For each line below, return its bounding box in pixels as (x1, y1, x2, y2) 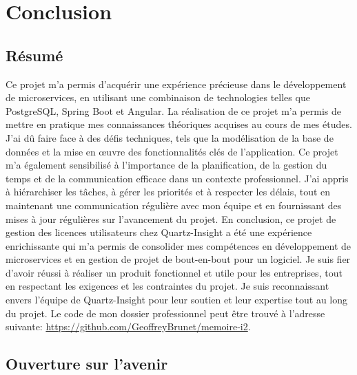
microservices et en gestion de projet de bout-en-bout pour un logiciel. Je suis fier (6, 252, 351, 266)
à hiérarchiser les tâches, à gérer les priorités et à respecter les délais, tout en (6, 184, 331, 199)
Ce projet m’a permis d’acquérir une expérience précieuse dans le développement (6, 76, 347, 91)
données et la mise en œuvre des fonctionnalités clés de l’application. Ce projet (6, 144, 338, 158)
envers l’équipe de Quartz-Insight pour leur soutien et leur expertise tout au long (6, 292, 348, 307)
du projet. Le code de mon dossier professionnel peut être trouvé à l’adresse (6, 306, 325, 320)
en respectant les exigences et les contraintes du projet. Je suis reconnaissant (6, 279, 329, 293)
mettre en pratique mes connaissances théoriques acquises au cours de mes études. (6, 117, 352, 131)
